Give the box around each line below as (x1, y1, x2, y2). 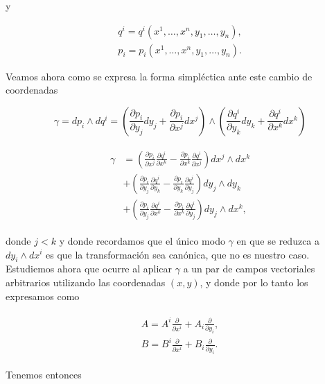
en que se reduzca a (236, 233, 320, 247)
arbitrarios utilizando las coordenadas (6, 274, 166, 289)
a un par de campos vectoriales (183, 261, 315, 276)
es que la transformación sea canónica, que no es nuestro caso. (46, 247, 310, 261)
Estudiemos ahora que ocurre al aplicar (6, 261, 173, 276)
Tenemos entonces (6, 367, 82, 381)
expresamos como (6, 288, 80, 303)
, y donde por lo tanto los (200, 274, 308, 289)
